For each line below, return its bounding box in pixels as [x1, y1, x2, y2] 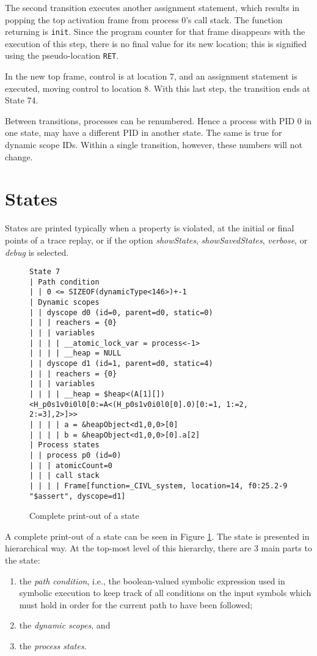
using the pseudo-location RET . [5, 49, 119, 62]
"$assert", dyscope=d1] [29, 491, 126, 501]
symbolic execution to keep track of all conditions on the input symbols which [19, 586, 312, 599]
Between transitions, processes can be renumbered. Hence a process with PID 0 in [5, 114, 312, 127]
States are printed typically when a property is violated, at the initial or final [5, 222, 294, 234]
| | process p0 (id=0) [29, 450, 122, 460]
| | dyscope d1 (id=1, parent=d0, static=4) [29, 359, 213, 368]
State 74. [5, 94, 38, 106]
